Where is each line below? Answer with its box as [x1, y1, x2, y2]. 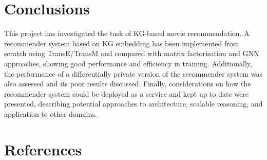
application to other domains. [4, 108, 97, 119]
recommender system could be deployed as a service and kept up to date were [4, 88, 249, 99]
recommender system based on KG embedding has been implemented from [4, 38, 239, 48]
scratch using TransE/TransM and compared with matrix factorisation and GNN [4, 48, 259, 59]
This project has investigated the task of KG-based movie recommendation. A [4, 28, 250, 39]
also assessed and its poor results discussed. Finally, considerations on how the [4, 78, 251, 89]
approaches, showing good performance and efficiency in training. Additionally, [4, 58, 252, 68]
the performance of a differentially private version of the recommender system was [4, 68, 262, 79]
